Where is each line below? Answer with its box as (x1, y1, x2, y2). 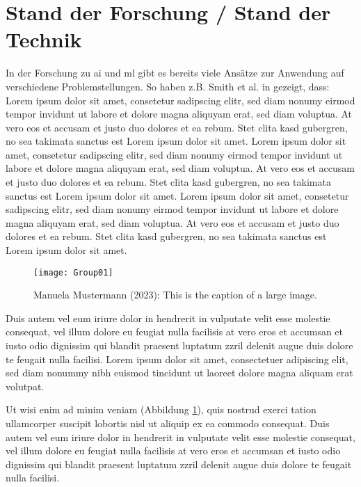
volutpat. (6, 378, 45, 393)
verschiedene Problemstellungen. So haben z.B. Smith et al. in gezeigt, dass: (6, 79, 330, 93)
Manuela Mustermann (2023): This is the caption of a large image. (33, 287, 317, 302)
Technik (6, 25, 82, 54)
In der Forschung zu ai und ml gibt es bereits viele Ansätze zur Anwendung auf (6, 65, 344, 80)
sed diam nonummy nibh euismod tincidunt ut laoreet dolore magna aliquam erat (6, 365, 353, 380)
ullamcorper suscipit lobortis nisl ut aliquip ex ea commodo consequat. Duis (6, 416, 330, 431)
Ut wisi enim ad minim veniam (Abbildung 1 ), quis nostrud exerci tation (6, 402, 316, 417)
